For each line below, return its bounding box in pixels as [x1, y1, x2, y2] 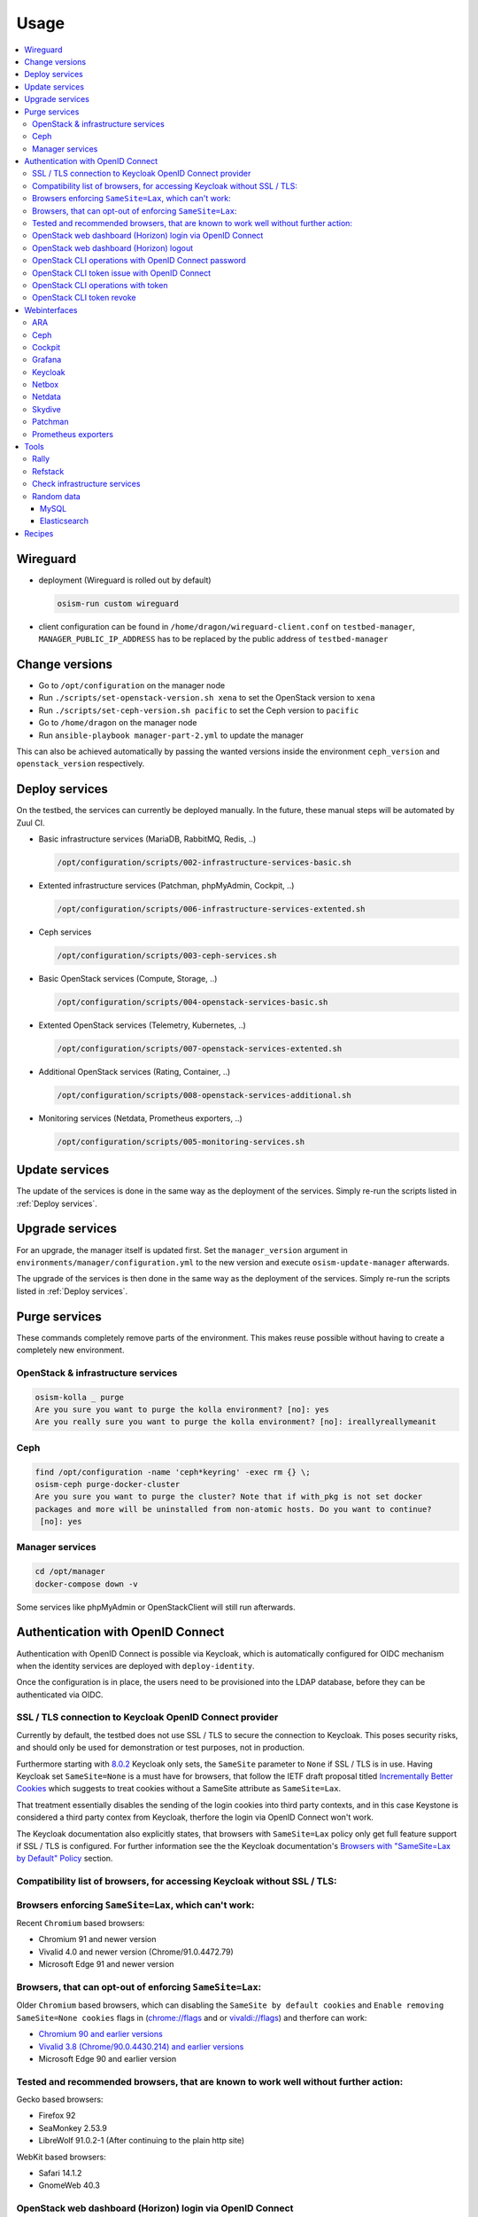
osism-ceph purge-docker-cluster [35, 1479, 181, 1489]
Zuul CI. [16, 817, 45, 828]
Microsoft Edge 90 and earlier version [38, 2053, 177, 2064]
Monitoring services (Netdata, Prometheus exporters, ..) [38, 1113, 243, 1124]
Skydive [32, 403, 61, 414]
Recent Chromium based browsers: [16, 1918, 145, 1929]
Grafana [32, 355, 62, 365]
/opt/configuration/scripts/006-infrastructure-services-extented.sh [57, 904, 366, 913]
